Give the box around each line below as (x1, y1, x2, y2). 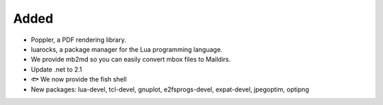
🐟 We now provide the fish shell (30, 75, 127, 84)
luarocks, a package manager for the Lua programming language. (30, 45, 223, 53)
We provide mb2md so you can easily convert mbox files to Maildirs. (30, 55, 231, 64)
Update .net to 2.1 (30, 65, 82, 74)
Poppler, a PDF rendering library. (30, 35, 127, 44)
